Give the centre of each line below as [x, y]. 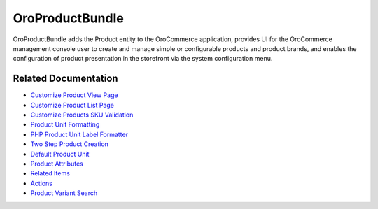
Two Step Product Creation [69, 144]
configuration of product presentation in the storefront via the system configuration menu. [143, 59]
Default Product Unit [60, 154]
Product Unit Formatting [65, 124]
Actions [41, 183]
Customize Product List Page [72, 105]
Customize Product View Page [74, 95]
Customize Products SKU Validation [82, 115]
